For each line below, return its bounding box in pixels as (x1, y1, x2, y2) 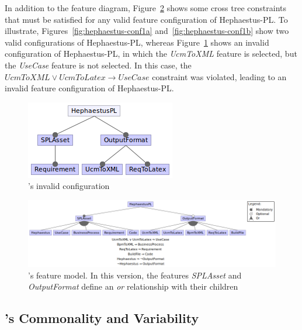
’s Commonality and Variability (5, 309, 199, 327)
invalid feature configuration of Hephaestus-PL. (5, 82, 174, 94)
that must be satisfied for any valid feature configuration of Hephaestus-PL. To (5, 13, 288, 25)
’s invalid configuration (28, 180, 110, 192)
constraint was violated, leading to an (152, 70, 287, 82)
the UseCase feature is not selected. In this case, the (5, 59, 192, 71)
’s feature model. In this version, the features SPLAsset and (28, 269, 242, 281)
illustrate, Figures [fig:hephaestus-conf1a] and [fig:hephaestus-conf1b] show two (5, 25, 289, 37)
